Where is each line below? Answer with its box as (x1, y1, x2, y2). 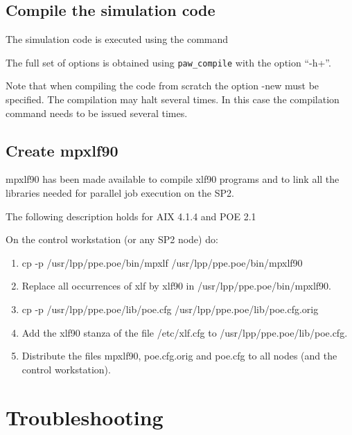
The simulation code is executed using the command (6, 32, 229, 46)
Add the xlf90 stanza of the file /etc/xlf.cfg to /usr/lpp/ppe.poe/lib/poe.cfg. (21, 325, 348, 339)
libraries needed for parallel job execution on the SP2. (6, 186, 234, 200)
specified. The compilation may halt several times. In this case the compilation (6, 92, 340, 107)
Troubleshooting (6, 402, 164, 431)
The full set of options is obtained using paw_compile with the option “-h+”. (6, 55, 331, 69)
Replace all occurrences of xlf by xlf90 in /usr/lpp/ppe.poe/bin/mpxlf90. (21, 278, 331, 293)
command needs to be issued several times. (6, 105, 188, 120)
